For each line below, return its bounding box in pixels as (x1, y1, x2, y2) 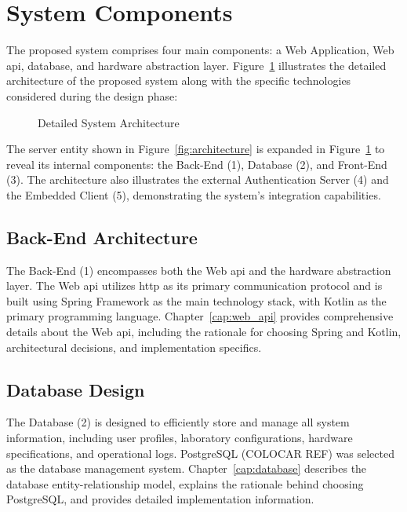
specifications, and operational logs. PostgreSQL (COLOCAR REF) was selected (6, 444, 394, 461)
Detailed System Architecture (38, 114, 180, 130)
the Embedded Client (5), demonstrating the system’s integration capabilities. (6, 186, 381, 203)
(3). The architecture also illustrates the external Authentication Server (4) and (6, 171, 389, 188)
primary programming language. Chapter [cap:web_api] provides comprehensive (6, 308, 394, 324)
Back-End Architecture (6, 225, 198, 249)
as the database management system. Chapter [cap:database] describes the (6, 460, 367, 477)
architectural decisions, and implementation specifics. (6, 338, 262, 355)
